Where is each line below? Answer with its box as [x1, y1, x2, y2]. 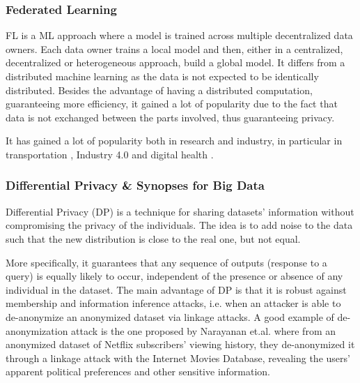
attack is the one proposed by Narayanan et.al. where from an [71, 323, 336, 338]
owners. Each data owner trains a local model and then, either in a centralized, [6, 41, 343, 56]
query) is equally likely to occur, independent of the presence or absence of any [6, 269, 343, 283]
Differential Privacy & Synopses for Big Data [6, 177, 265, 194]
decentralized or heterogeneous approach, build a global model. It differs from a [6, 55, 345, 70]
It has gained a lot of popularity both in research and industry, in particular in [6, 133, 343, 148]
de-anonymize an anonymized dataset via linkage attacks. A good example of [6, 309, 334, 324]
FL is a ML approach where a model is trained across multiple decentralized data [6, 28, 353, 43]
